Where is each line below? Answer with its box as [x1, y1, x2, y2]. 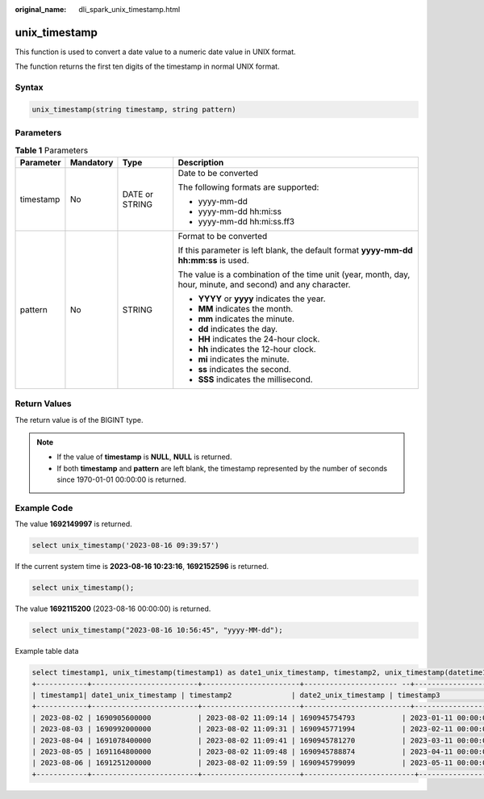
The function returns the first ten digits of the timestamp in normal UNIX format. [15, 61, 280, 72]
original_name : [15, 5, 67, 14]
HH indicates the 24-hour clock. [198, 333, 320, 345]
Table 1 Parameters [15, 144, 89, 156]
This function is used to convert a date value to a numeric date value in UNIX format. [15, 47, 296, 56]
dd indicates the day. [198, 323, 278, 334]
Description [177, 157, 224, 168]
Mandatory [69, 157, 114, 168]
